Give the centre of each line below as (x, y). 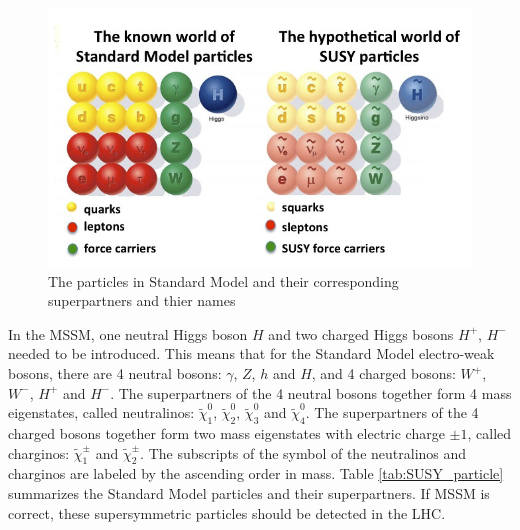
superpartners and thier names (142, 300)
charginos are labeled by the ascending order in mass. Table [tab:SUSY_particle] (256, 473)
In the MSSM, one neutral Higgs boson (128, 333)
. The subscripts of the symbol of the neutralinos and (303, 452)
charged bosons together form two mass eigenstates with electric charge (226, 432)
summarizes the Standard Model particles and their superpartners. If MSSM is (249, 492)
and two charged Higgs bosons (361, 333)
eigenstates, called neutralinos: (101, 412)
